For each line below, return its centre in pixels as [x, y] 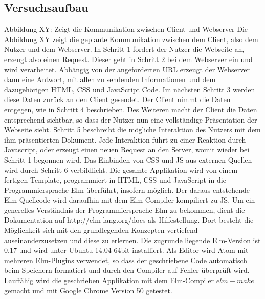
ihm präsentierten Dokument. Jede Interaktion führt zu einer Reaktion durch [125, 139]
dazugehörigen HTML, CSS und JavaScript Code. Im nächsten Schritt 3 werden [130, 89]
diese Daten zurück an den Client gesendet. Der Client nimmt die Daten [117, 99]
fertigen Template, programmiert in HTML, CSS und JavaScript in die [115, 180]
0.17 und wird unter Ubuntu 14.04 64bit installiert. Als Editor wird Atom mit [126, 250]
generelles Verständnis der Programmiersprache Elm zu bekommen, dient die [125, 210]
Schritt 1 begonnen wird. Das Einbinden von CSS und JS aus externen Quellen [128, 159]
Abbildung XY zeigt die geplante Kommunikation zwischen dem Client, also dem [131, 39]
